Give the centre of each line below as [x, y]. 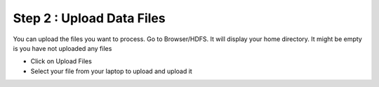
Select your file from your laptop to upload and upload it [111, 71]
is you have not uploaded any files [62, 48]
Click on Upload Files [61, 61]
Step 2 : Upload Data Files [89, 18]
